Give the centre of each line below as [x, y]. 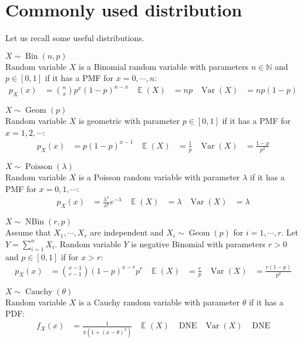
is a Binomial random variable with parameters [164, 66]
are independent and [127, 232]
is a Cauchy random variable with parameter [159, 302]
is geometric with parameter [129, 121]
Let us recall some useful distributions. [75, 38]
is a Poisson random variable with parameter [159, 177]
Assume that [28, 232]
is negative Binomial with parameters [198, 243]
